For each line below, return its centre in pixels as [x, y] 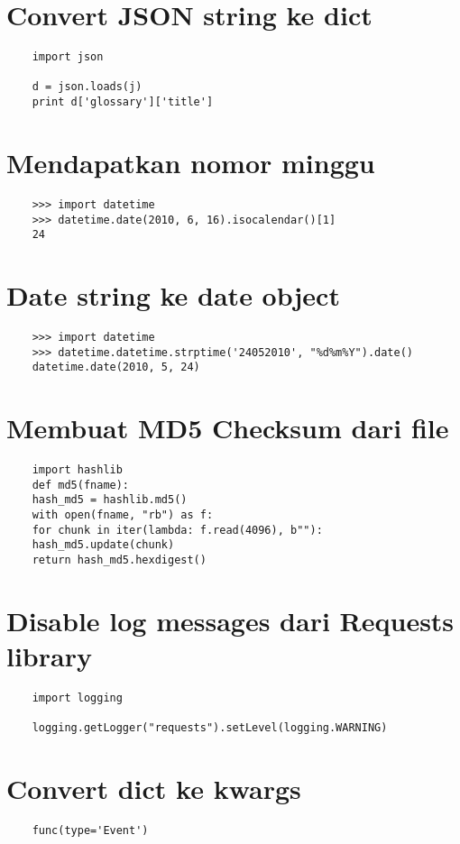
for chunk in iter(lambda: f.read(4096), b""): [177, 530]
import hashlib [77, 470]
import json [68, 57]
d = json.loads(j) [87, 87]
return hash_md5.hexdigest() [119, 560]
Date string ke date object [173, 295]
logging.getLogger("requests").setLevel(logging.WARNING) [210, 728]
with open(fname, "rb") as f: [123, 515]
